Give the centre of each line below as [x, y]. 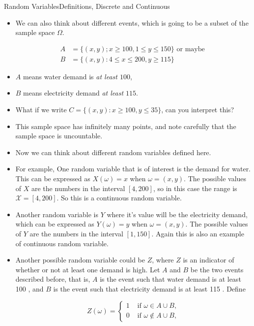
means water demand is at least [70, 76]
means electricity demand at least [73, 93]
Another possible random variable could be [80, 260]
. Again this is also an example [198, 233]
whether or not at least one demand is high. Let [88, 269]
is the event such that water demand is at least [170, 279]
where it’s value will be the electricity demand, [177, 214]
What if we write [41, 110]
